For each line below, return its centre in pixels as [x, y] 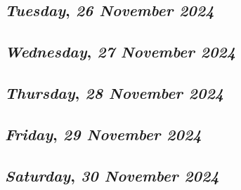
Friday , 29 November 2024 [103, 134]
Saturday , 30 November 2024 [112, 175]
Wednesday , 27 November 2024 [120, 52]
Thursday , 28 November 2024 [115, 92]
